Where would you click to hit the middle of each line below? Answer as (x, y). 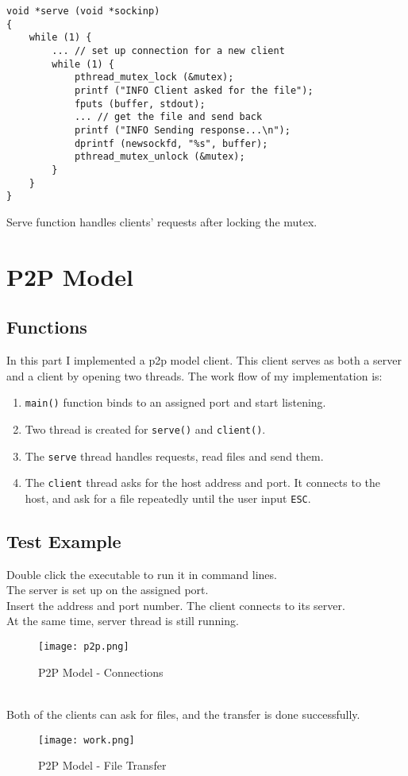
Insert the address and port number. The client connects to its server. (176, 605)
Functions (47, 327)
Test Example (64, 540)
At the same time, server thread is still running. (123, 621)
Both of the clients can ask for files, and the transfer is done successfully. (183, 714)
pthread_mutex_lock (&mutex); (154, 77)
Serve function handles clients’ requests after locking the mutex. (162, 221)
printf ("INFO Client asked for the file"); (194, 90)
